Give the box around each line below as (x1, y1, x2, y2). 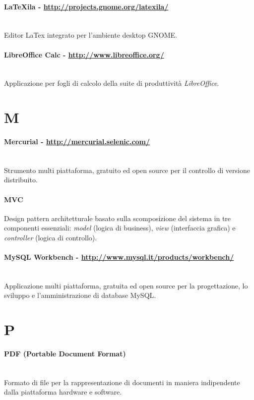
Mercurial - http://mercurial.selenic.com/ (4, 136, 150, 146)
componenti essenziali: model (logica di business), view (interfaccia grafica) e (4, 223, 236, 233)
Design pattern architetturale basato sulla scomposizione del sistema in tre (4, 213, 231, 223)
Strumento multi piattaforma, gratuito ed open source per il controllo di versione (4, 165, 250, 175)
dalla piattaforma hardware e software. (4, 387, 122, 397)
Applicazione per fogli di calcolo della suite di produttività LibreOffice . (4, 78, 219, 88)
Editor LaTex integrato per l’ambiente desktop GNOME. (4, 30, 177, 40)
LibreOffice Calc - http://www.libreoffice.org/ (4, 49, 164, 59)
